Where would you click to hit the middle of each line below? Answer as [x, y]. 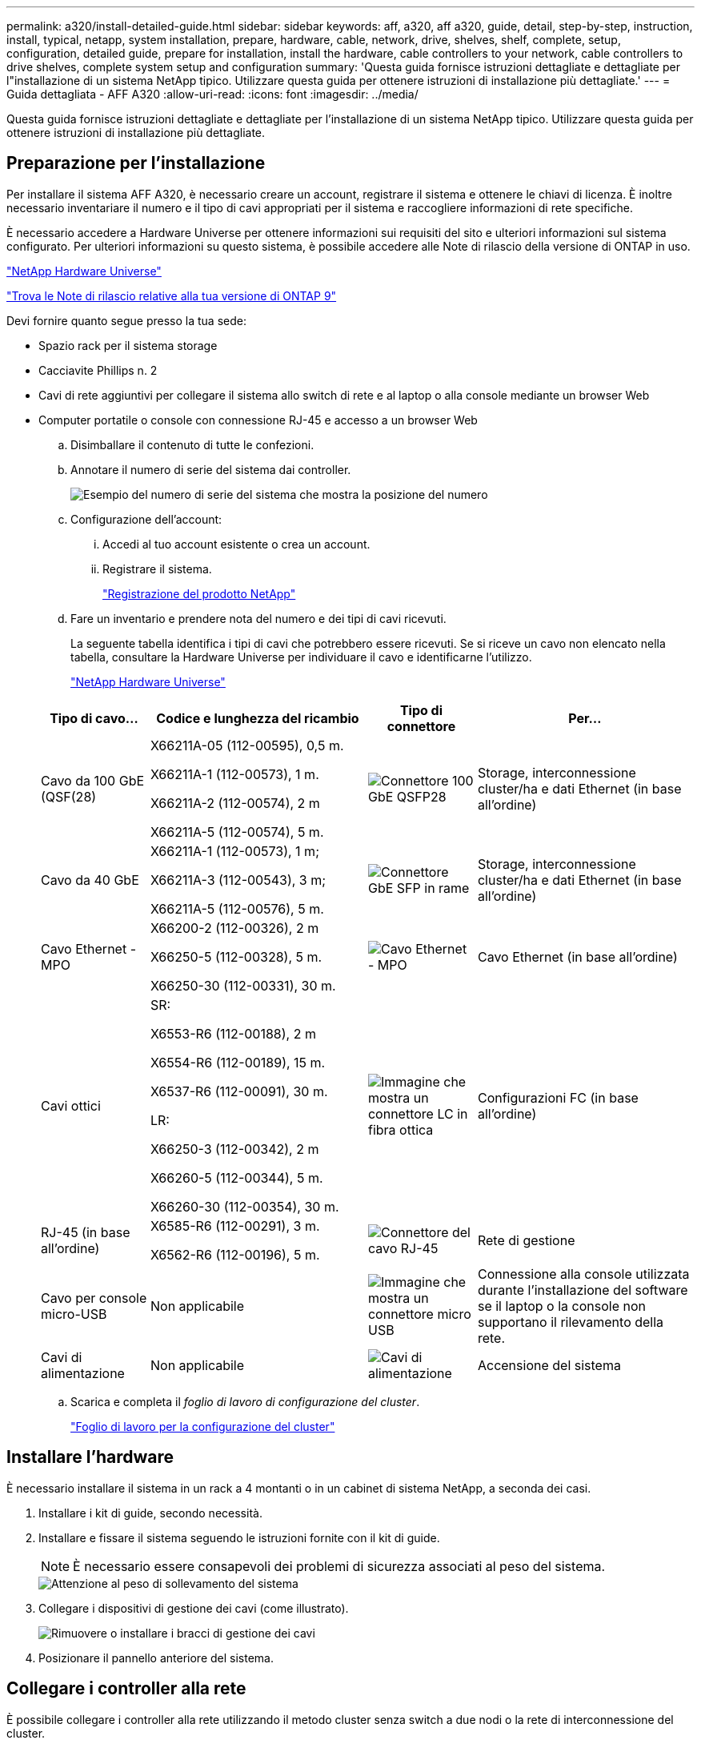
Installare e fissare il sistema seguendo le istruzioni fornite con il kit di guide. [239, 1537]
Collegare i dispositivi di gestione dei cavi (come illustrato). [194, 1608]
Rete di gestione [526, 1240]
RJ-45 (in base [86, 1232]
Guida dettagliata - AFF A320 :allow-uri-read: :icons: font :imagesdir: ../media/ [212, 94]
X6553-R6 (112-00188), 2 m [233, 1033]
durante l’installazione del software [583, 1290]
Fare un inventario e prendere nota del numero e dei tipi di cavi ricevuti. [258, 618]
